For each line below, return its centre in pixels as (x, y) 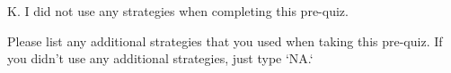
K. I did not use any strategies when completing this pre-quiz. (178, 11)
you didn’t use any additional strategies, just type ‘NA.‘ (160, 58)
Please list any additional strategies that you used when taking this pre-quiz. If (225, 41)
